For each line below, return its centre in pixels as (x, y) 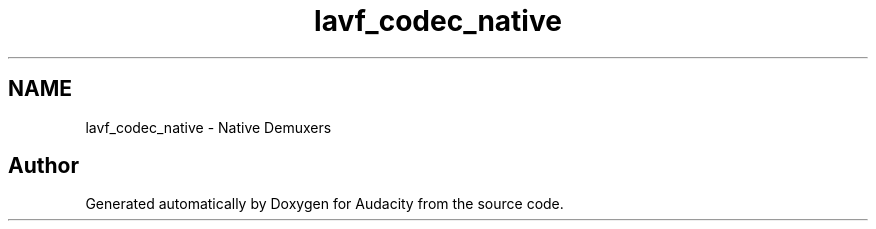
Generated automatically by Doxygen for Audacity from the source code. (324, 204)
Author (43, 166)
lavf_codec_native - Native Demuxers (208, 127)
